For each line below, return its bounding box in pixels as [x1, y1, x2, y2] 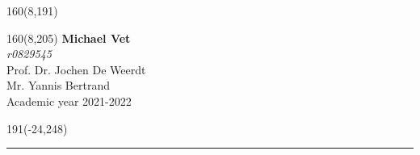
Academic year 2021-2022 [6, 92, 132, 109]
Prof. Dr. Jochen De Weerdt [6, 61, 146, 77]
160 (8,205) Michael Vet [6, 29, 131, 46]
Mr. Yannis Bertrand [6, 77, 110, 94]
